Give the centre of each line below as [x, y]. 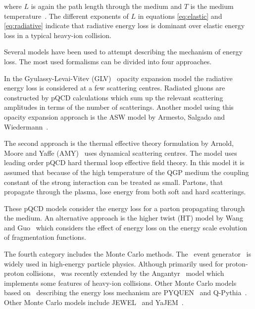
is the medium [212, 6]
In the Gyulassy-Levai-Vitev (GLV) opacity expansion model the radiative [118, 78]
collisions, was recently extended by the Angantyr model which [125, 273]
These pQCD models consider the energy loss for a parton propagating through [125, 208]
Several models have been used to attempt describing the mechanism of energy [123, 52]
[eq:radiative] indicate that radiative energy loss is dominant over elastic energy [125, 25]
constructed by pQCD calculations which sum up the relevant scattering [114, 97]
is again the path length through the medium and [106, 6]
